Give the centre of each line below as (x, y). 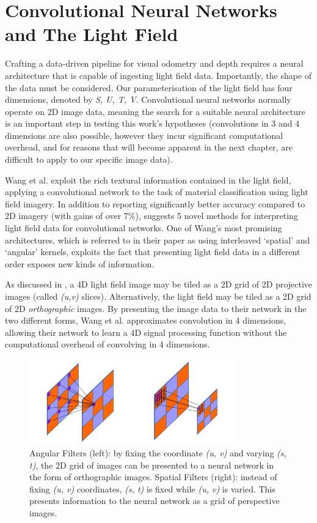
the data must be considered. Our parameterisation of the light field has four (149, 87)
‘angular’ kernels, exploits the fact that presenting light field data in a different (153, 252)
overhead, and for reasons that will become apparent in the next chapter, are (149, 147)
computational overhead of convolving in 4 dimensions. (107, 344)
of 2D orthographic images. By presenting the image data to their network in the (156, 308)
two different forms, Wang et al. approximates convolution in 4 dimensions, (146, 320)
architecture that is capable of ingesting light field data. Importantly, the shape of (158, 75)
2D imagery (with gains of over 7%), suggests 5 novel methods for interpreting (151, 216)
